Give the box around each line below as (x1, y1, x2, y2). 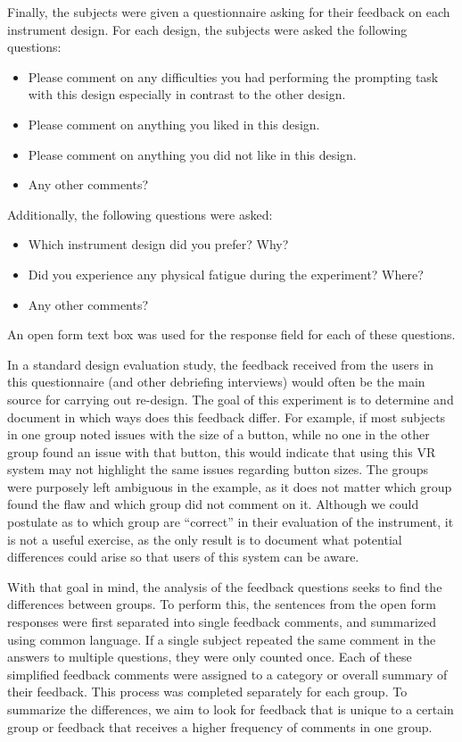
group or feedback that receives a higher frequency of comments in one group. (7, 717, 433, 736)
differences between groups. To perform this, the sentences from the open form (7, 595, 436, 613)
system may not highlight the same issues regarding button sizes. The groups (7, 460, 429, 479)
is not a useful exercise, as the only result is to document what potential (7, 529, 402, 548)
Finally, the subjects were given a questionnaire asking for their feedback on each (7, 3, 450, 21)
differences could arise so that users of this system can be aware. (7, 547, 359, 566)
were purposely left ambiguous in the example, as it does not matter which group (7, 477, 452, 496)
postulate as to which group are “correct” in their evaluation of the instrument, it (7, 513, 454, 531)
